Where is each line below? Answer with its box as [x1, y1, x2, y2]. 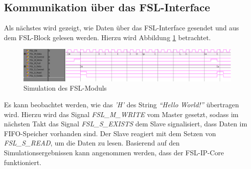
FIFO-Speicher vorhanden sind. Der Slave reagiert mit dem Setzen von [4, 128, 216, 138]
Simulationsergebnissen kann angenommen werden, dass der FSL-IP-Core [4, 147, 224, 157]
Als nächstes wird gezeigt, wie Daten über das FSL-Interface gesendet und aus [4, 23, 239, 33]
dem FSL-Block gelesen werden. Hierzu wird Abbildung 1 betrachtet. [4, 32, 211, 42]
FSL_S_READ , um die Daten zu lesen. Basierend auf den [4, 138, 180, 148]
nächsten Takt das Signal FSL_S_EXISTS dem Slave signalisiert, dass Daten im [4, 119, 248, 129]
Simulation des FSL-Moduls [23, 83, 107, 93]
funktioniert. [4, 157, 42, 167]
